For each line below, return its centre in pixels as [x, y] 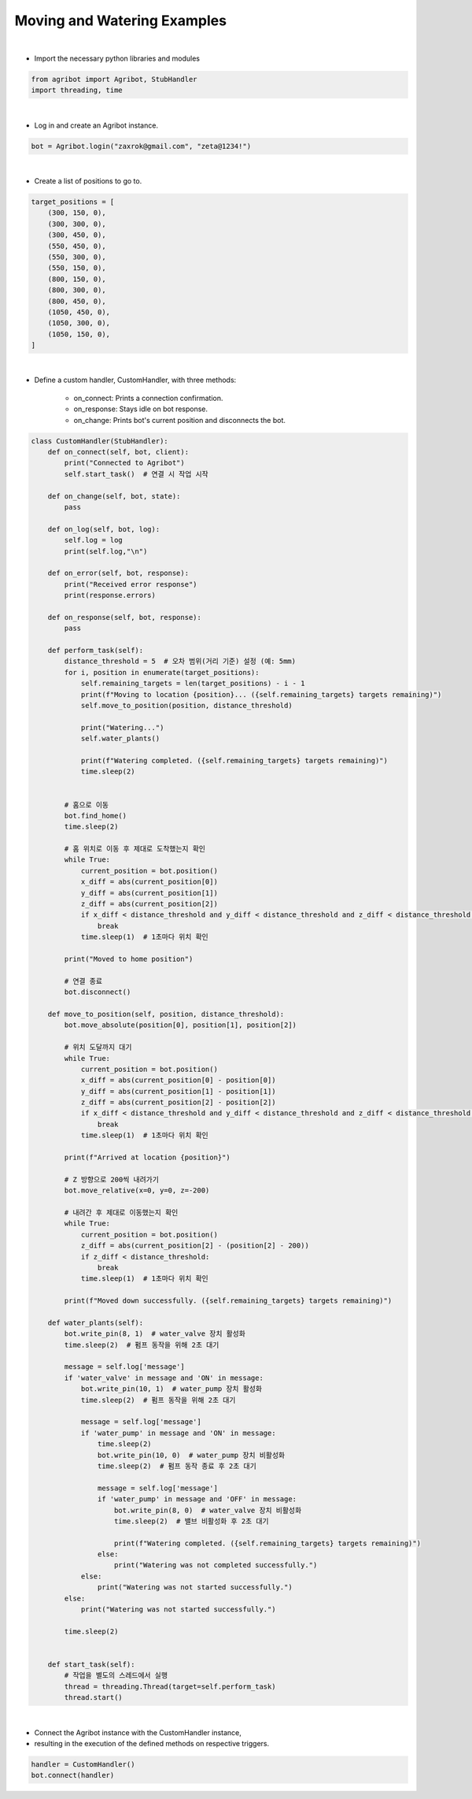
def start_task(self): [91, 1665]
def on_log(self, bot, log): [104, 529]
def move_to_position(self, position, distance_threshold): [166, 1014]
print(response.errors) [110, 595]
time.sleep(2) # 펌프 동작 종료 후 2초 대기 [177, 1466]
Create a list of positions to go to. [88, 181]
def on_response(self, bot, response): [125, 617]
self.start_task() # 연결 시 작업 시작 [136, 474]
